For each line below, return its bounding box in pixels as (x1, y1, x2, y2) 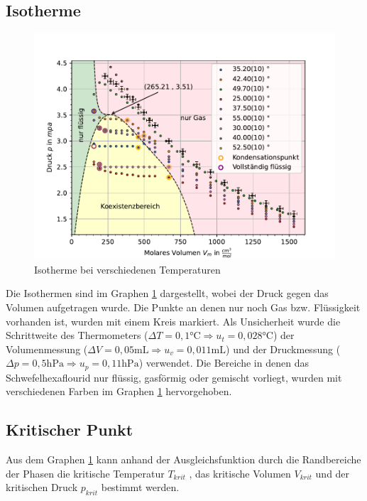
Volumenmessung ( (6, 341, 88, 356)
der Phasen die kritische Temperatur (6, 465, 165, 480)
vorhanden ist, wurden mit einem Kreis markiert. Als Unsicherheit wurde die (6, 313, 341, 328)
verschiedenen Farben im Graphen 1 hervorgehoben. (6, 384, 232, 399)
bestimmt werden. (101, 480, 180, 495)
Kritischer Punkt (6, 419, 133, 441)
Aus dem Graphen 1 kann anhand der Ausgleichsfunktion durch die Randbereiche (6, 452, 361, 467)
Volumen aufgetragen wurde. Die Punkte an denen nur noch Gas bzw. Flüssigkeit (6, 299, 361, 314)
